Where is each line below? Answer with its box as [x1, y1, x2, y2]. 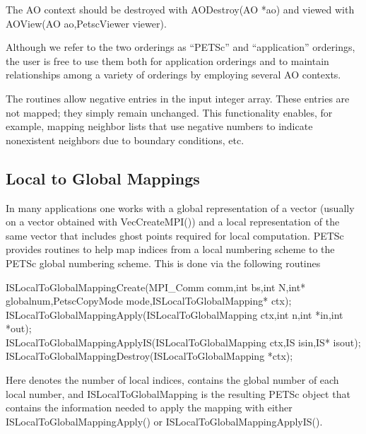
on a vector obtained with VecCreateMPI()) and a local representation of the [6, 214, 340, 229]
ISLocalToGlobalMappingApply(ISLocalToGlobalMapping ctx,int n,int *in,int [6, 307, 343, 322]
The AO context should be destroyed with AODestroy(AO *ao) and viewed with [6, 2, 355, 16]
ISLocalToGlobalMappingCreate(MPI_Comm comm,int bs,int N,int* [6, 279, 306, 294]
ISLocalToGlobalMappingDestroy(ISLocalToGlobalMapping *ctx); [6, 348, 293, 363]
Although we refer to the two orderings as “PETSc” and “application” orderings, [6, 40, 355, 54]
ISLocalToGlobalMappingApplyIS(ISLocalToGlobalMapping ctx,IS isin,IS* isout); [6, 334, 361, 349]
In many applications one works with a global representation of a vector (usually [6, 200, 355, 215]
